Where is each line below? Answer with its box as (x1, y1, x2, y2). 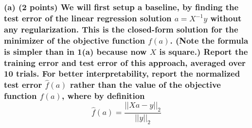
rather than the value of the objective (70, 79, 221, 91)
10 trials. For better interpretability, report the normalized (4, 67, 240, 80)
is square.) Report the (159, 45, 248, 57)
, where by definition (61, 90, 145, 102)
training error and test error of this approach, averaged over (4, 56, 246, 68)
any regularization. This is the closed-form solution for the (4, 23, 238, 35)
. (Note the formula (170, 34, 249, 46)
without (210, 12, 242, 24)
